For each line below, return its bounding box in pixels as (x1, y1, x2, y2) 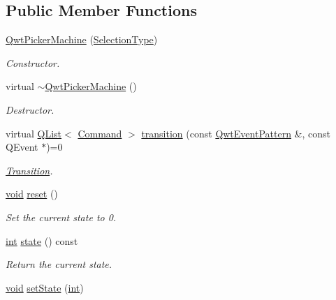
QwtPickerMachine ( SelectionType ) (6, 32, 158, 47)
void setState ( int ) (6, 280, 84, 294)
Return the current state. (6, 257, 112, 271)
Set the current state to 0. (6, 209, 117, 224)
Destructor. (6, 102, 54, 117)
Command (78, 126, 122, 140)
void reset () (6, 186, 58, 201)
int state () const (6, 233, 78, 248)
